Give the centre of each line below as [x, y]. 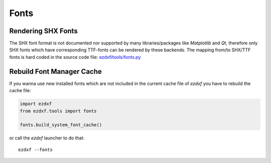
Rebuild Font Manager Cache [56, 71]
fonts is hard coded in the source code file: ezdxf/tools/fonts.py [75, 57]
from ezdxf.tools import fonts [58, 111]
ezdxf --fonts [35, 149]
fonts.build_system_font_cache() [61, 125]
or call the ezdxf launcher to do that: [47, 138]
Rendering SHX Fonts [43, 31]
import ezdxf [36, 104]
